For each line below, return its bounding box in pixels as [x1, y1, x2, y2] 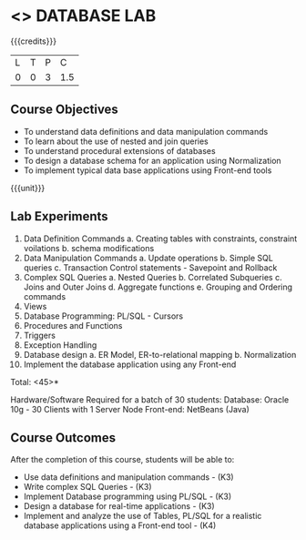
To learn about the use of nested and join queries [23, 136, 209, 147]
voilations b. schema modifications [23, 242, 155, 253]
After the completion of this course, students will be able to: [10, 454, 235, 465]
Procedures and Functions [23, 320, 123, 331]
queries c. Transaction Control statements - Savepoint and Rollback [23, 261, 278, 273]
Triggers [23, 330, 56, 341]
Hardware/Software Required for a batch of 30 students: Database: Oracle [10, 393, 290, 405]
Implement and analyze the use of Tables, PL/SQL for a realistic [23, 511, 262, 522]
